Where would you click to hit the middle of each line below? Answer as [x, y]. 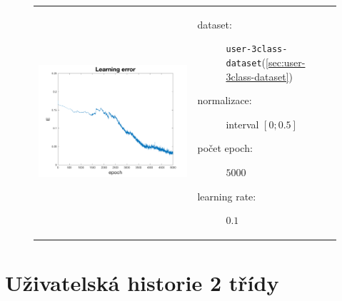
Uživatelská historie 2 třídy [142, 282]
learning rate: [227, 196]
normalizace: [225, 100]
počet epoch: [225, 148]
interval [242, 124]
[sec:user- [286, 62]
